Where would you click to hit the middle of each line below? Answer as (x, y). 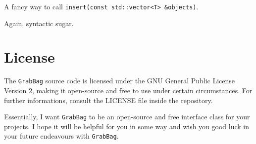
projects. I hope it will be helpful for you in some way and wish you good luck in (127, 126)
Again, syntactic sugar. (39, 23)
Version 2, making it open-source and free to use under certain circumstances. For (128, 90)
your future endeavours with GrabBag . (61, 136)
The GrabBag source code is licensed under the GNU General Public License (120, 81)
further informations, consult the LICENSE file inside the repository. (108, 100)
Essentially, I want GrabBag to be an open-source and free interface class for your (127, 117)
